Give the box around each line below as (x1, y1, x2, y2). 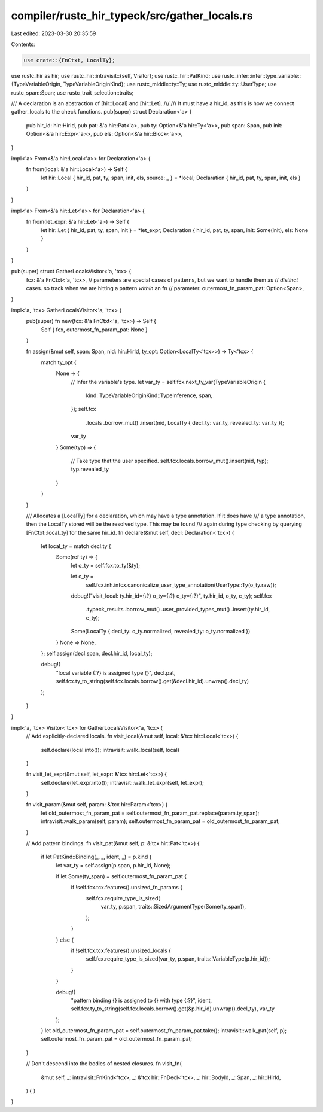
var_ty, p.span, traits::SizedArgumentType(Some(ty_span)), (100, 903, 246, 910)
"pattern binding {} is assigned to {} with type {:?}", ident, (71, 997, 212, 1004)
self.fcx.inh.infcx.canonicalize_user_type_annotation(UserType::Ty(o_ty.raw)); (86, 581, 276, 589)
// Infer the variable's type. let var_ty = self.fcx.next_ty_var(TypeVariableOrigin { (71, 378, 266, 385)
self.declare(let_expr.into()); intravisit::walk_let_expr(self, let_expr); (41, 779, 205, 786)
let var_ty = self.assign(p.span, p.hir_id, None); (56, 861, 171, 869)
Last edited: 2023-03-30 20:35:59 (11, 30, 96, 37)
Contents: (11, 41, 35, 48)
